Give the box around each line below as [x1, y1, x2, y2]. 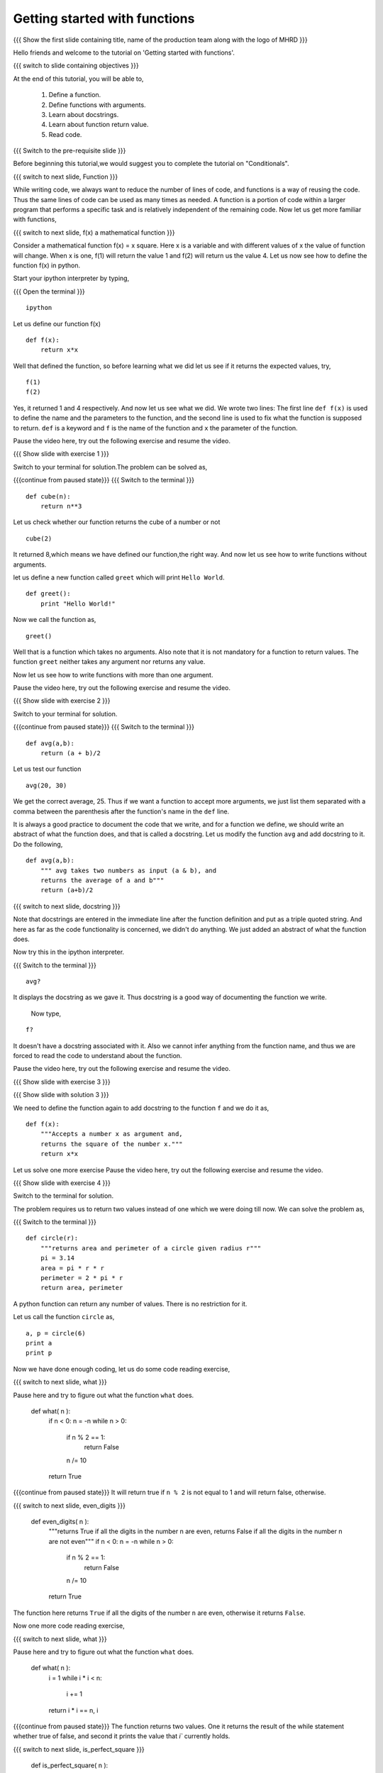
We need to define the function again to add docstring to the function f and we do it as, [13, 1104, 270, 1112]
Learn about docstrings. [48, 110, 119, 118]
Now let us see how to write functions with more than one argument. [13, 670, 213, 679]
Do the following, [13, 840, 63, 848]
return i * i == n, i [48, 1706, 99, 1714]
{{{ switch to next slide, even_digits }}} [13, 1501, 126, 1510]
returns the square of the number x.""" [40, 1140, 184, 1148]
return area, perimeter [40, 1284, 123, 1292]
